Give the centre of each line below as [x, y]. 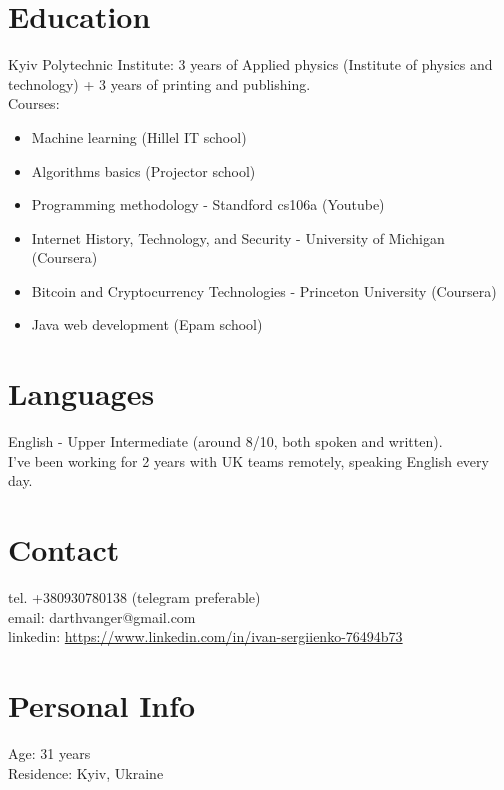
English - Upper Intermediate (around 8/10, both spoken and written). [225, 441]
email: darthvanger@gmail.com [102, 616]
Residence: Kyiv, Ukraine [86, 772]
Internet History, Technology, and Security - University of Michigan [238, 237]
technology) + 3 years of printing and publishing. [159, 83]
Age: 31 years [49, 753]
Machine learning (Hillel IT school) [139, 136]
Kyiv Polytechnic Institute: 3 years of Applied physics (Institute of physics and [250, 64]
